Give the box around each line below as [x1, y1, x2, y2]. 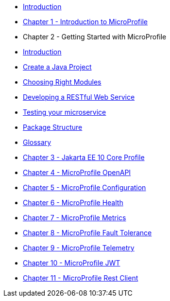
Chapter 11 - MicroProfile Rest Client [23, 274, 138, 282]
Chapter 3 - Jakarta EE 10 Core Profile [23, 153, 145, 161]
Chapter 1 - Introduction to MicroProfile [23, 18, 148, 26]
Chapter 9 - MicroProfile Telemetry [23, 244, 135, 252]
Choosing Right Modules [23, 78, 102, 86]
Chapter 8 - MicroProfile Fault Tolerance [23, 229, 152, 237]
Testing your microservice [23, 108, 106, 116]
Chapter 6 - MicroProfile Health [23, 198, 123, 207]
